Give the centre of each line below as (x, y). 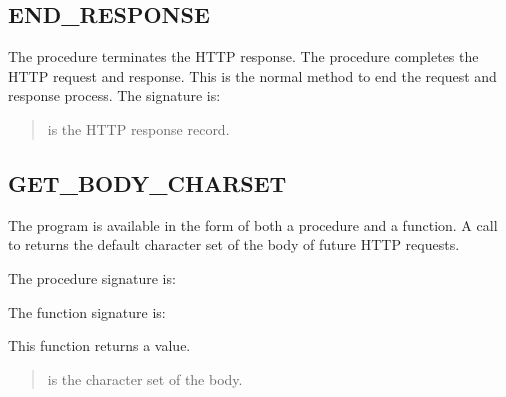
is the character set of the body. (145, 378)
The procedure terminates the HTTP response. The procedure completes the (243, 56)
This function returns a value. (99, 345)
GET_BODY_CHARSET (147, 182)
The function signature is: (87, 311)
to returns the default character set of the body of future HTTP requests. (234, 244)
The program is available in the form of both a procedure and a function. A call (253, 224)
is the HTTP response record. (138, 128)
